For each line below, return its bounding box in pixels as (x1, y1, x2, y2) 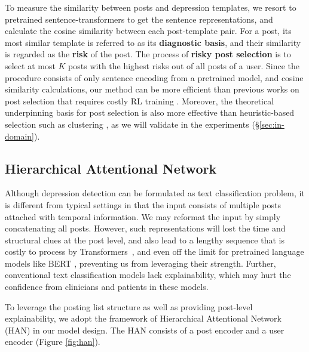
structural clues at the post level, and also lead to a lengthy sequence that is (5, 233, 284, 246)
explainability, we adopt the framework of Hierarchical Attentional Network (5, 312, 282, 325)
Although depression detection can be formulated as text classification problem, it (5, 187, 305, 199)
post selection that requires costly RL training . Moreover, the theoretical (5, 94, 274, 107)
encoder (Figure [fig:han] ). (5, 335, 100, 348)
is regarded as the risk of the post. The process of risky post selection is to (5, 48, 291, 60)
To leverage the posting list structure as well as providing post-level (5, 300, 253, 313)
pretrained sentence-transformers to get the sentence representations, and (5, 13, 273, 25)
